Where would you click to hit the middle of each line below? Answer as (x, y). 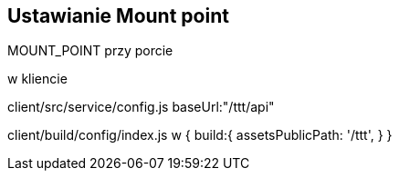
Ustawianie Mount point (118, 16)
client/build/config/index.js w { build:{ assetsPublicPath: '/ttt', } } (200, 135)
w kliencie (37, 79)
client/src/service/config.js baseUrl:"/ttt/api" (141, 107)
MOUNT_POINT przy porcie (90, 51)
